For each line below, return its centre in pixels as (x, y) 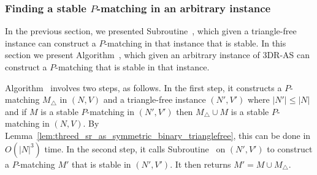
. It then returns (201, 164)
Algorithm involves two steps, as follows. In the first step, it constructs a (143, 87)
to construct (290, 148)
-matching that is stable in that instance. (132, 67)
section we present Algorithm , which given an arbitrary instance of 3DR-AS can (158, 55)
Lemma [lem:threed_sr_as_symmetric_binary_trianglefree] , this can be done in (158, 135)
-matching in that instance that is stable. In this (195, 43)
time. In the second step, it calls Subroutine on (135, 148)
